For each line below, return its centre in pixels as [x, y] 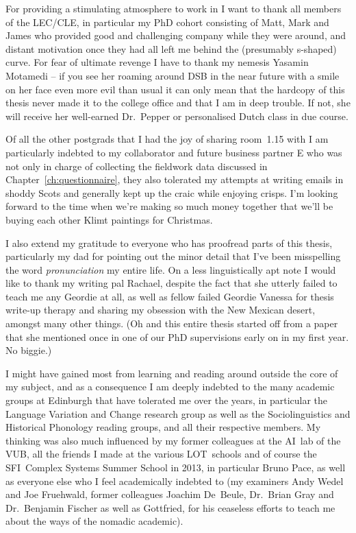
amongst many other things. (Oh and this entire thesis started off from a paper [172, 323]
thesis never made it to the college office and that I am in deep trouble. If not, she [178, 103]
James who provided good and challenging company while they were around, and [176, 35]
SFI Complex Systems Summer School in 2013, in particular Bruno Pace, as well [176, 467]
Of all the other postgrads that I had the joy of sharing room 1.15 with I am [167, 139]
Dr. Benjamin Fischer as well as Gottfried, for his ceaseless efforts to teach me [170, 507]
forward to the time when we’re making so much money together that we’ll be [169, 206]
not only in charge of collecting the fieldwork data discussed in [137, 166]
